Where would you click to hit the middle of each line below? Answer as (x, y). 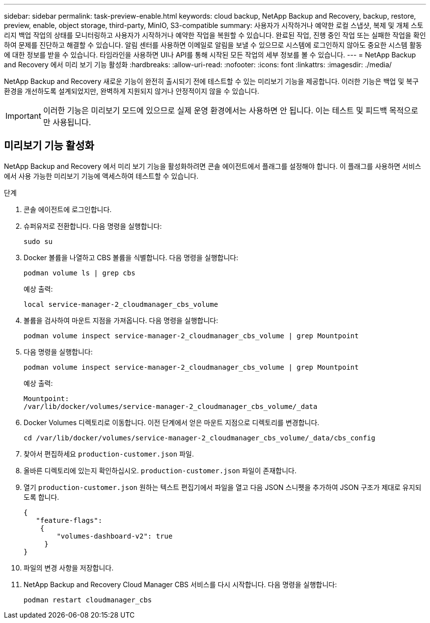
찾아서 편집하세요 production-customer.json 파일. (109, 454)
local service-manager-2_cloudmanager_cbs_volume (121, 304)
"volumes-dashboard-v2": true (115, 536)
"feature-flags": (69, 520)
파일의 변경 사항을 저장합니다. (69, 568)
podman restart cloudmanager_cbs (88, 600)
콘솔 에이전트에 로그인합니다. (68, 209)
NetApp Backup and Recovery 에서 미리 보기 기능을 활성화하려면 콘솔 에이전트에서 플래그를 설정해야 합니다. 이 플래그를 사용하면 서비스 (213, 166)
